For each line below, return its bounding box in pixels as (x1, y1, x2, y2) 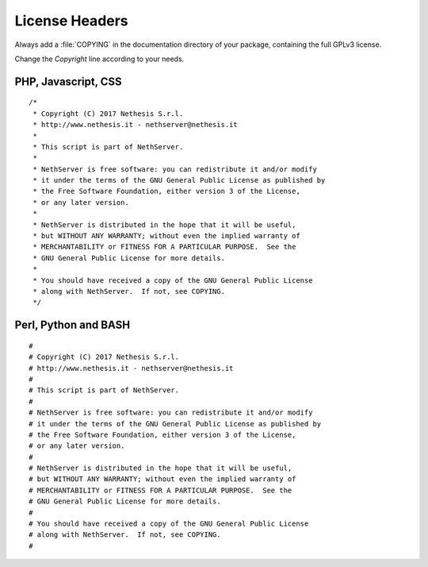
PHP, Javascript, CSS (14, 75, 122, 88)
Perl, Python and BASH (14, 318, 131, 332)
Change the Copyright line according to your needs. (14, 54, 185, 64)
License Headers (14, 12, 128, 29)
